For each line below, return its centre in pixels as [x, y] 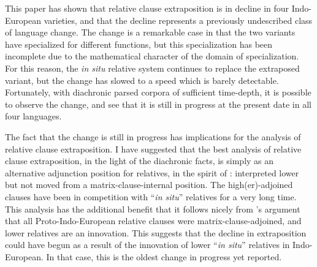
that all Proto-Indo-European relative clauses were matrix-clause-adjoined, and [153, 221]
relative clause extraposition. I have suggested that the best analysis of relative [153, 149]
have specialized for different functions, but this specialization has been [139, 44]
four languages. [33, 116]
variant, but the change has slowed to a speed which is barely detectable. [142, 80]
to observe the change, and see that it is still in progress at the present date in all [158, 104]
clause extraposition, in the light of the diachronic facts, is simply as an [139, 161]
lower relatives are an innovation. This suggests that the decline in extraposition [156, 232]
